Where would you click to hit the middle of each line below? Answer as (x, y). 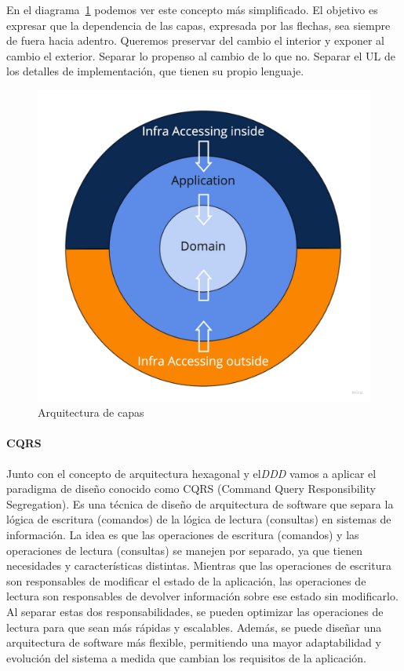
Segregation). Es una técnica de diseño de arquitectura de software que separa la (200, 503)
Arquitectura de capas (91, 412)
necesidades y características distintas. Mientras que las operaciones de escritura (199, 565)
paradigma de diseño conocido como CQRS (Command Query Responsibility (191, 489)
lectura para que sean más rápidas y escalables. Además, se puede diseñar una (194, 627)
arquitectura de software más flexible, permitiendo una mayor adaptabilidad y (194, 642)
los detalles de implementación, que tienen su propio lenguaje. (155, 71)
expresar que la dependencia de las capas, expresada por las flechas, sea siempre (198, 25)
